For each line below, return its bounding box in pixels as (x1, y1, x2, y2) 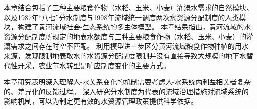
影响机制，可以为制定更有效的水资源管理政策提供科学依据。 (4, 96, 198, 106)
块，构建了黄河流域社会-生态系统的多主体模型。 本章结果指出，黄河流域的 (4, 22, 244, 32)
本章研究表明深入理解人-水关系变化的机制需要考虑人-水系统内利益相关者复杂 (4, 77, 251, 87)
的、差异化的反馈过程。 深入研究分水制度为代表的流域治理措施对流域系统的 (4, 86, 249, 96)
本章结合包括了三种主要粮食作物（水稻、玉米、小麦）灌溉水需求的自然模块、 (4, 2, 253, 12)
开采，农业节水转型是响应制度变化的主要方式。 (17, 60, 170, 70)
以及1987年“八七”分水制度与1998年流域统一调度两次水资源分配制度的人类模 (4, 12, 246, 22)
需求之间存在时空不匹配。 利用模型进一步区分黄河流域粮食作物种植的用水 (10, 41, 249, 51)
